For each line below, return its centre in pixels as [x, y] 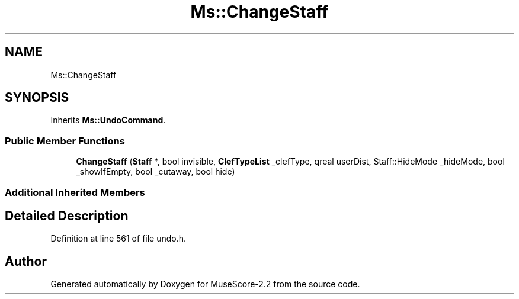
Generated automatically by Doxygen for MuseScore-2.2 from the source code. [205, 284]
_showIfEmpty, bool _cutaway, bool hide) [156, 172]
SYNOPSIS [37, 98]
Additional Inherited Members [75, 192]
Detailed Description [67, 216]
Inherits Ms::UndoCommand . [108, 120]
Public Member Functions [65, 141]
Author [26, 261]
